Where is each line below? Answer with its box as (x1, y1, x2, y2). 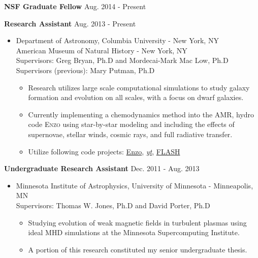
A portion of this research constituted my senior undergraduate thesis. (28, 244, 247, 254)
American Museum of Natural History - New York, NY (16, 45, 187, 55)
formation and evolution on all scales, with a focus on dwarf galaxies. (28, 92, 244, 103)
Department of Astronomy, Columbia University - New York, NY (16, 35, 219, 46)
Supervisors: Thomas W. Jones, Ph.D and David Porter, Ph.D (16, 200, 210, 210)
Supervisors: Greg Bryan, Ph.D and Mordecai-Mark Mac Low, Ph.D (16, 55, 229, 66)
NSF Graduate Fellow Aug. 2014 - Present (4, 1, 146, 11)
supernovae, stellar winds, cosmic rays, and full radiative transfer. (28, 128, 233, 139)
